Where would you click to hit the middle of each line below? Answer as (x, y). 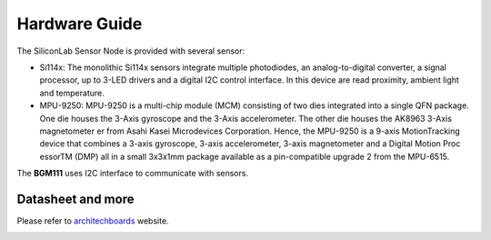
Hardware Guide (80, 24)
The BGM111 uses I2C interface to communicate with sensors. (133, 174)
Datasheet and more (75, 199)
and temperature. (72, 93)
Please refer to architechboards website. (93, 220)
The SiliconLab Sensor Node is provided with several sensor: (131, 51)
